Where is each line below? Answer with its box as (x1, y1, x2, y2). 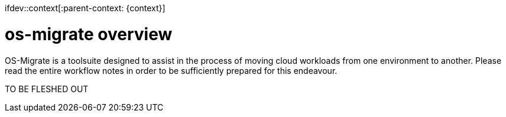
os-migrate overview (5, 24, 173, 44)
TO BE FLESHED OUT (5, 83, 89, 94)
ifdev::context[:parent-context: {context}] (5, 3, 166, 13)
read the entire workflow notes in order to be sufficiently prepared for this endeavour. (5, 65, 338, 76)
